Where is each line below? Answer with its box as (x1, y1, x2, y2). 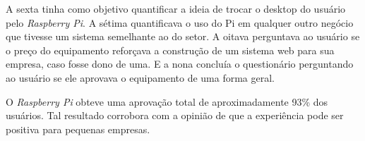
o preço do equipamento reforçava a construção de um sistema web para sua (6, 42, 335, 57)
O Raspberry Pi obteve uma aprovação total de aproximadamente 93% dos (6, 94, 328, 109)
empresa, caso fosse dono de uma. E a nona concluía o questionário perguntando (6, 56, 354, 71)
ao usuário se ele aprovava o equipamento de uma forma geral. (6, 70, 275, 85)
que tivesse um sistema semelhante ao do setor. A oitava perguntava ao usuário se (6, 29, 360, 44)
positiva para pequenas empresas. (6, 121, 150, 136)
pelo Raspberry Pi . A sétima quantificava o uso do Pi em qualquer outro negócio (6, 15, 354, 30)
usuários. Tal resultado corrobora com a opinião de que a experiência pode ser (6, 108, 344, 123)
